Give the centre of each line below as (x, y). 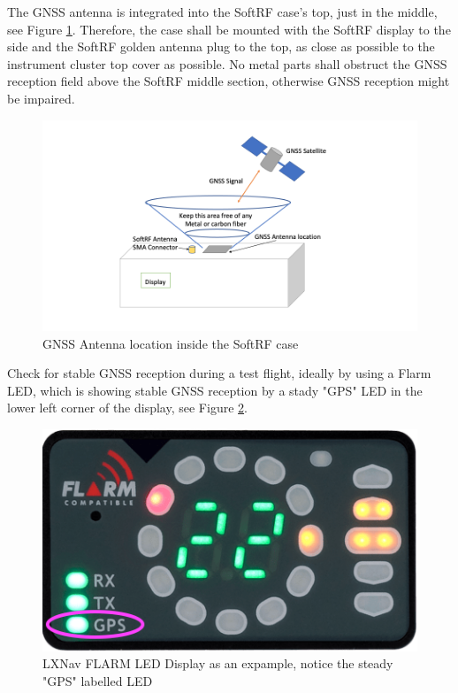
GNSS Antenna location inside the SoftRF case (171, 343)
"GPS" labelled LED (98, 680)
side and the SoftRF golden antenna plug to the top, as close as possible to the (221, 46)
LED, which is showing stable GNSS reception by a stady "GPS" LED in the (215, 390)
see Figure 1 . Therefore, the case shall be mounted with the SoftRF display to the (229, 29)
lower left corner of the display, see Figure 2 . (127, 408)
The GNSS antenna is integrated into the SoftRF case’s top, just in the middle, (222, 12)
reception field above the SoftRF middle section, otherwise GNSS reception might (229, 81)
